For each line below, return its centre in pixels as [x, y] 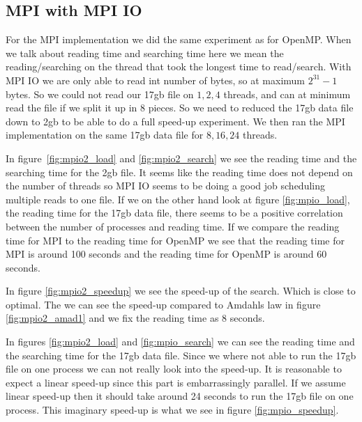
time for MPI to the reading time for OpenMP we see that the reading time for [175, 240]
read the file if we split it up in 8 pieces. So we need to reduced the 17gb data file [180, 108]
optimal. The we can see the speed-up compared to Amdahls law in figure [163, 304]
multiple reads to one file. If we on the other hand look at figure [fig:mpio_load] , [178, 199]
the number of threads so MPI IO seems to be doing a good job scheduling [165, 186]
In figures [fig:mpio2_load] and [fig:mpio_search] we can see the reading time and [180, 342]
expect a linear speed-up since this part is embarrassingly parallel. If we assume [176, 382]
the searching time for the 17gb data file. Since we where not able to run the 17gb [181, 355]
